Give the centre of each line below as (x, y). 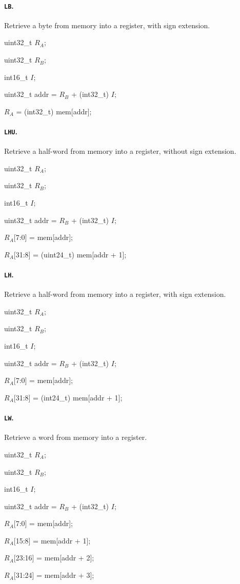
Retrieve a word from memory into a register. (76, 437)
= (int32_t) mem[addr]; (54, 111)
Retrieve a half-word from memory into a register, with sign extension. (115, 294)
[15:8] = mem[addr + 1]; (52, 540)
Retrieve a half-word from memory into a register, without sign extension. (120, 151)
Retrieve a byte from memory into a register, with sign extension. (107, 25)
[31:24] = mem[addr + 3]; (54, 575)
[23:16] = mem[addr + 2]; (54, 558)
